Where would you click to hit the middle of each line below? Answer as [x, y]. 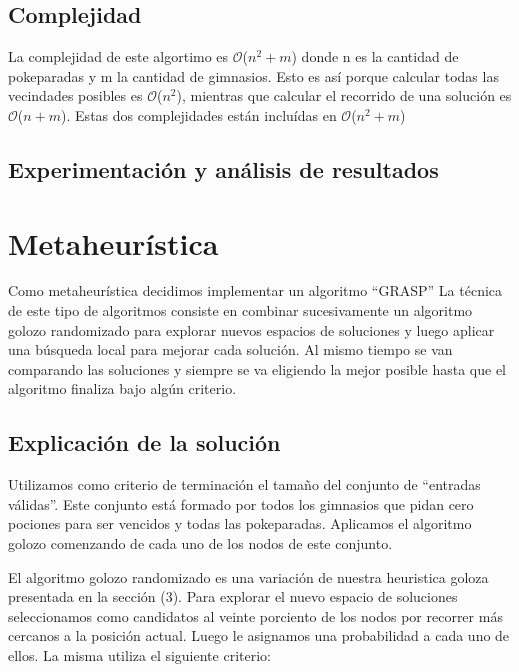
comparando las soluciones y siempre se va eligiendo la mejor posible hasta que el [257, 368]
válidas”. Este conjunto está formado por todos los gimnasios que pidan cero [241, 503]
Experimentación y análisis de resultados [223, 168]
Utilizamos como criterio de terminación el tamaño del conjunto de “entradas [244, 484]
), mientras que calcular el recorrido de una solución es [344, 95]
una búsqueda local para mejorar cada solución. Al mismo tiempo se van [230, 349]
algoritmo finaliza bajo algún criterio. [122, 388]
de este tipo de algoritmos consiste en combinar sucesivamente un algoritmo [240, 310]
